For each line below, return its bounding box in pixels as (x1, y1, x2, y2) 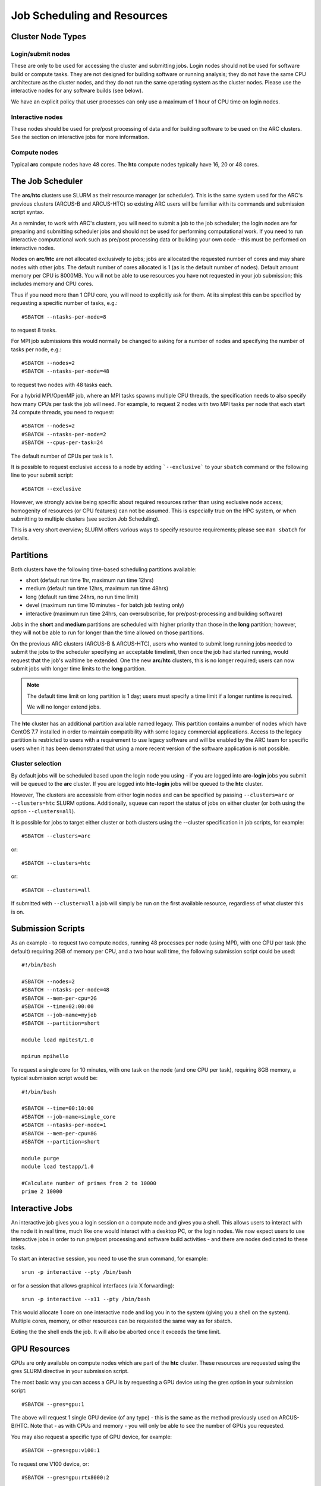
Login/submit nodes (11, 49, 71, 58)
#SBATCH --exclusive (21, 485, 81, 492)
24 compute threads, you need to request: (11, 409, 115, 416)
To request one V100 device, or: (11, 1460, 89, 1468)
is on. (11, 908, 25, 915)
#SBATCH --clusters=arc (21, 833, 91, 839)
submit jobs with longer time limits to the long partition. (11, 665, 146, 672)
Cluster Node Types (11, 32, 87, 42)
